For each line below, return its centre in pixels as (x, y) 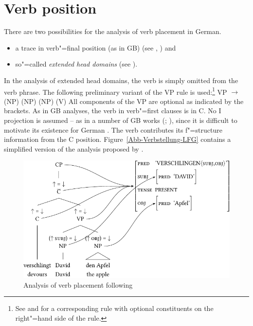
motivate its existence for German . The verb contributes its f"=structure (113, 129)
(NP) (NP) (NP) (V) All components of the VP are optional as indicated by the (124, 101)
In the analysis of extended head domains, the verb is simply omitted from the (121, 80)
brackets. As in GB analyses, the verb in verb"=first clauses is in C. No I (113, 111)
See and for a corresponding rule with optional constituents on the (114, 308)
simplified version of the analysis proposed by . (74, 148)
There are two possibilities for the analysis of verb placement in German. (113, 31)
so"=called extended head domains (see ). (76, 64)
